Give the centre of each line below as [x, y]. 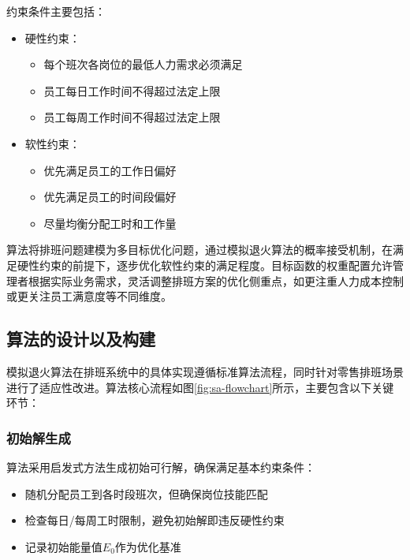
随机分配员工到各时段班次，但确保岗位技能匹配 [146, 493]
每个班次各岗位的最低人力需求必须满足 [143, 64]
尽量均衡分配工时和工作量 [110, 223]
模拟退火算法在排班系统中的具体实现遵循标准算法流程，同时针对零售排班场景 [205, 371]
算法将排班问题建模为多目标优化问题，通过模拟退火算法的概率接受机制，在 [199, 250]
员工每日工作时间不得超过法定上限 [132, 90]
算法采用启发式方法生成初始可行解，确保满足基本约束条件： [161, 467]
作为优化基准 [148, 546]
